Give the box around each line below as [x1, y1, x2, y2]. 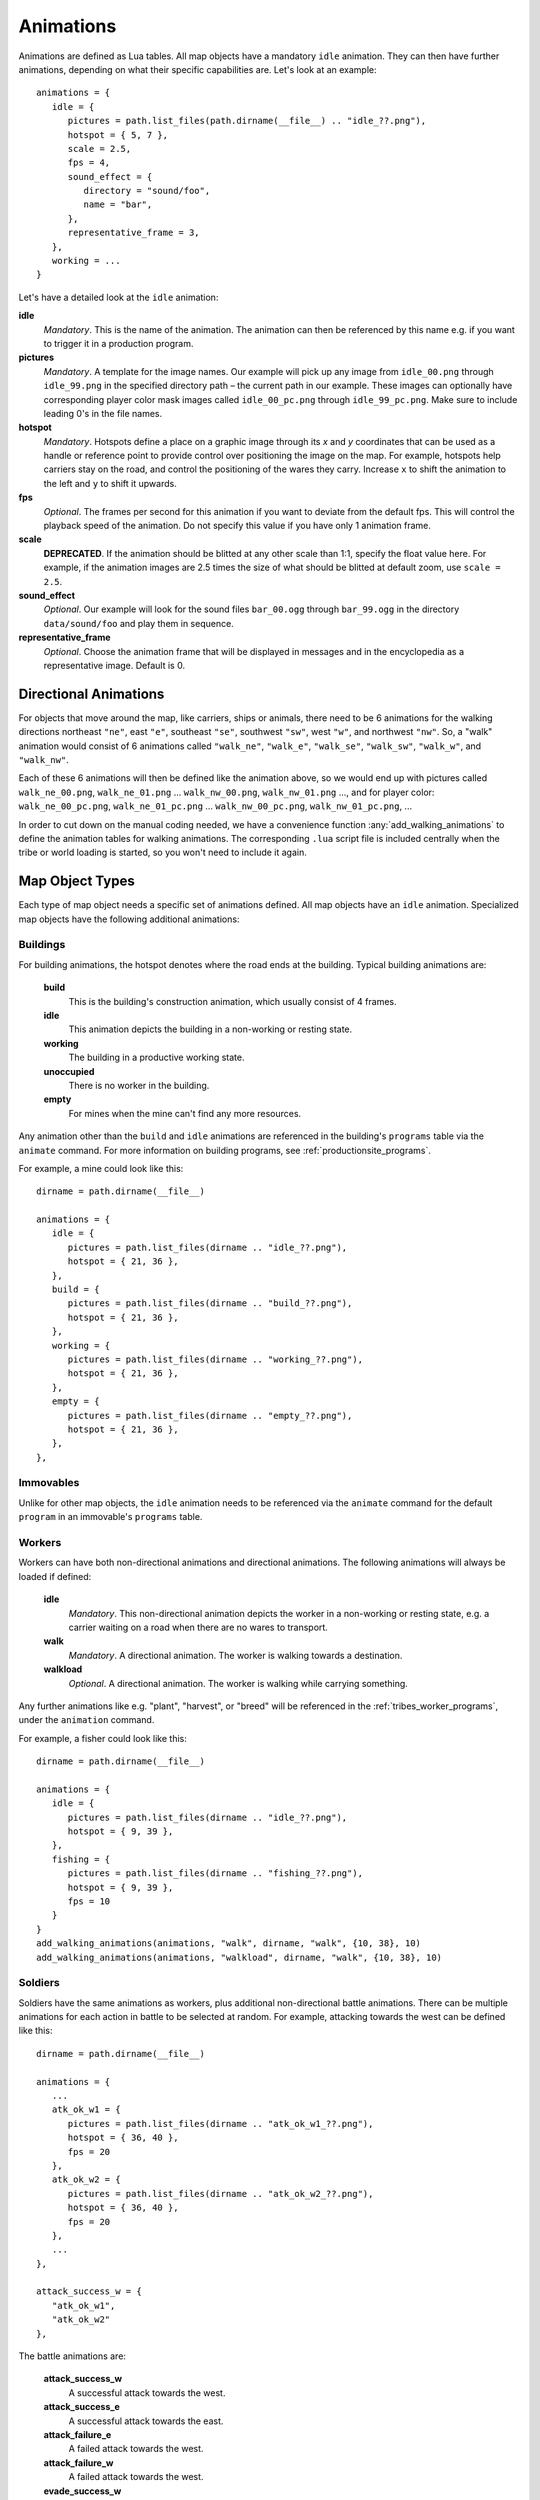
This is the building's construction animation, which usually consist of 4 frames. [68, 995, 397, 1007]
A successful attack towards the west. [68, 2386, 226, 2399]
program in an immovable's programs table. [18, 1511, 203, 1523]
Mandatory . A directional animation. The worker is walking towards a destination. [68, 1649, 403, 1661]
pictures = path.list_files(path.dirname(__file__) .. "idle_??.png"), [67, 115, 427, 127]
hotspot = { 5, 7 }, [67, 129, 169, 140]
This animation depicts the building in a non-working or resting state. [68, 1023, 353, 1035]
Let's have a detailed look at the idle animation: [18, 291, 219, 303]
